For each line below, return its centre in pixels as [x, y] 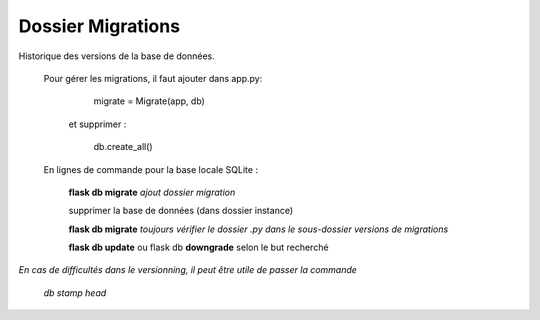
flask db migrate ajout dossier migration [152, 192]
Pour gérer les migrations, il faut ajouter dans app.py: [153, 78]
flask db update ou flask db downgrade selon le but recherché [198, 247]
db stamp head [75, 292]
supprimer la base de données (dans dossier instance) [181, 211]
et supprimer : [97, 124]
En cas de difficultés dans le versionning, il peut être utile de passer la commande [187, 270]
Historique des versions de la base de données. [116, 56]
